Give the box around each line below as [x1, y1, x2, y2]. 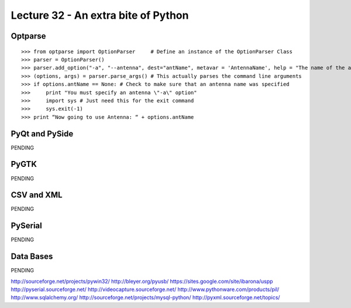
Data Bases [11, 252, 53, 262]
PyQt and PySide [11, 129, 74, 139]
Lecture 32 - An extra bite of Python [11, 9, 189, 22]
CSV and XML [11, 190, 63, 200]
